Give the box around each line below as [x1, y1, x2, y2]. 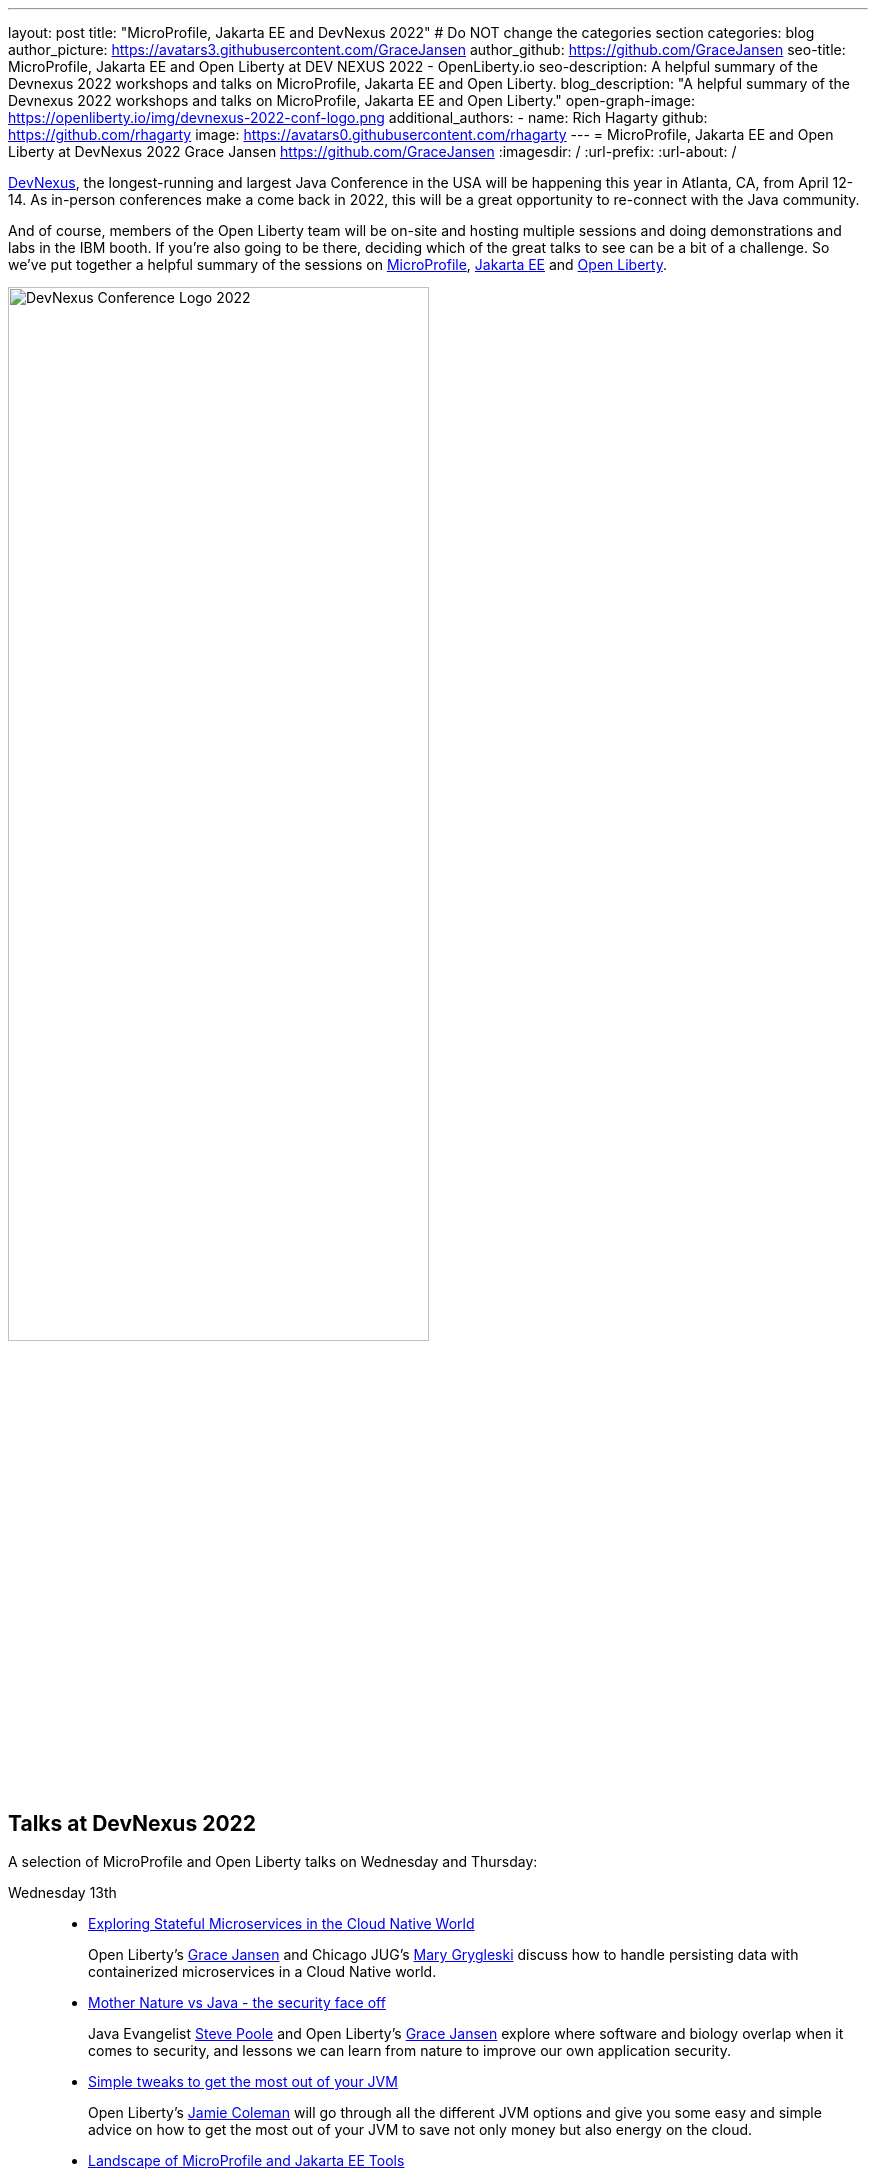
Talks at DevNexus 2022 [8, 1810, 257, 1836]
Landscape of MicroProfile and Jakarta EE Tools [88, 2152, 405, 2170]
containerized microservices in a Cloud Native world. [88, 1963, 437, 1981]
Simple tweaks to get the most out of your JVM [88, 2073, 398, 2091]
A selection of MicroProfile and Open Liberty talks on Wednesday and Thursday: [8, 1853, 538, 1871]
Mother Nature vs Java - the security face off [88, 1994, 386, 2012]
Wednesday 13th [8, 1884, 117, 1902]
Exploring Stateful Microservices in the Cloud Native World [88, 1915, 475, 1933]
